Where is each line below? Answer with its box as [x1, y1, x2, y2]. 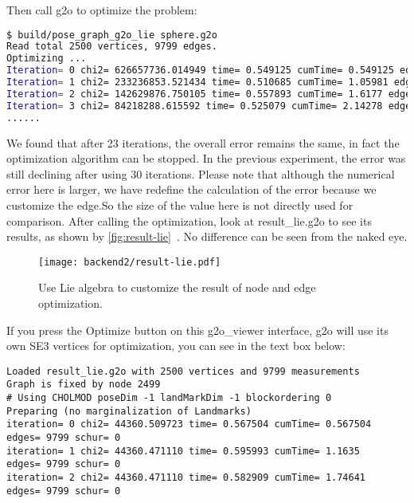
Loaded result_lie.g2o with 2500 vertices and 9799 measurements [6, 365, 360, 377]
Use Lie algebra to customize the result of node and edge [38, 279, 316, 296]
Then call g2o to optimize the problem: [6, 2, 197, 18]
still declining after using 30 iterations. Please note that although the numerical [6, 165, 395, 182]
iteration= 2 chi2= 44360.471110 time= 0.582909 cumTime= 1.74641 [6, 472, 366, 484]
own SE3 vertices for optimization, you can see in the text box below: [6, 337, 346, 354]
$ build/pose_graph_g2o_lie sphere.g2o [6, 29, 217, 41]
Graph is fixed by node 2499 [6, 379, 161, 391]
